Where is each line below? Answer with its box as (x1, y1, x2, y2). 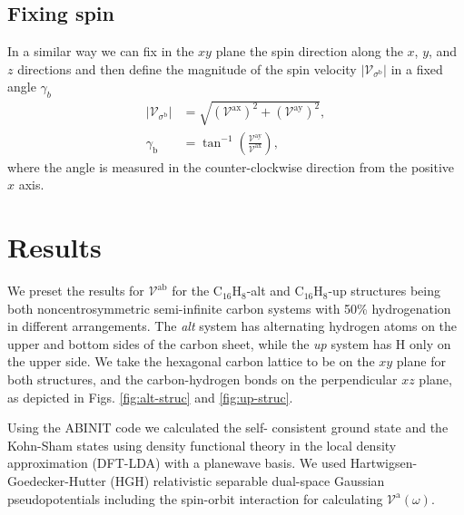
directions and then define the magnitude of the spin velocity (17, 59, 357, 78)
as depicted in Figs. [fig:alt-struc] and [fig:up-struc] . (7, 387, 293, 406)
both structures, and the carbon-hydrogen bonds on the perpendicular (7, 370, 398, 389)
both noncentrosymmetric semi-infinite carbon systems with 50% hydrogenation (7, 298, 451, 317)
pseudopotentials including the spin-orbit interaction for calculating (7, 489, 383, 508)
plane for (396, 352, 446, 371)
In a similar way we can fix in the (7, 42, 194, 61)
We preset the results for (7, 281, 144, 300)
